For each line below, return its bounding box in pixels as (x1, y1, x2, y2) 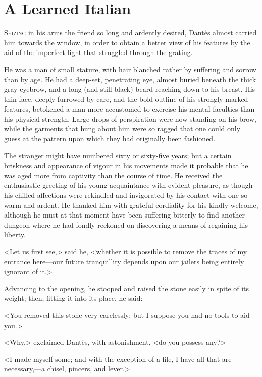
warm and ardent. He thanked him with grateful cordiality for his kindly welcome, (4, 199, 258, 210)
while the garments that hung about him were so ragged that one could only (4, 123, 241, 134)
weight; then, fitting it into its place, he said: (4, 293, 143, 303)
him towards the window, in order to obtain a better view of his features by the (4, 37, 250, 47)
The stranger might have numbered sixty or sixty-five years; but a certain (4, 150, 232, 160)
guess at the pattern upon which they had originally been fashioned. (4, 133, 216, 144)
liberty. (4, 229, 26, 240)
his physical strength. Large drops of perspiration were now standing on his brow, (4, 113, 256, 124)
